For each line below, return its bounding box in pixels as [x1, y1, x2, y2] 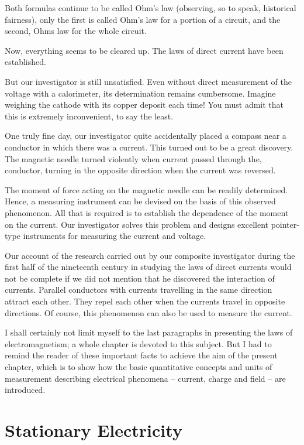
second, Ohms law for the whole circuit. [5, 25, 147, 37]
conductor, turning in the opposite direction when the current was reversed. [5, 164, 276, 176]
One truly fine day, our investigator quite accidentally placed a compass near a [5, 129, 286, 142]
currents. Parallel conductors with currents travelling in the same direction [5, 283, 272, 296]
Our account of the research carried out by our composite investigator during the [5, 249, 295, 261]
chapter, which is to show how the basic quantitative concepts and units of [5, 361, 272, 373]
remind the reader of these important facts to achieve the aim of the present [5, 349, 278, 361]
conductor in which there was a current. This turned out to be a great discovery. [5, 141, 293, 153]
